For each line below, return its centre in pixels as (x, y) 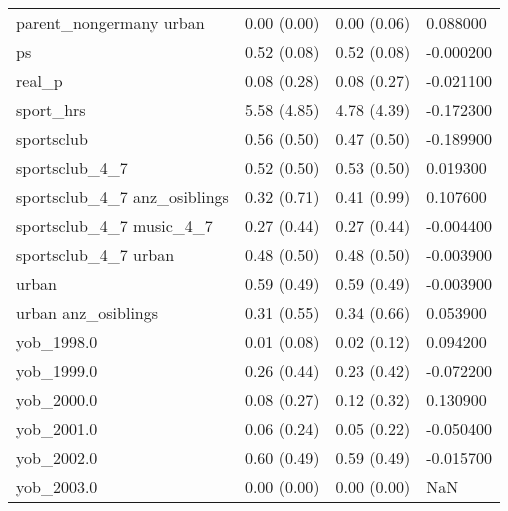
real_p (39, 80)
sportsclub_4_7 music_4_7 (114, 225)
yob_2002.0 (57, 457)
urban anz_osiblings (87, 312)
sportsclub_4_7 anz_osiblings (122, 196)
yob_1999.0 (57, 370)
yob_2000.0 (57, 399)
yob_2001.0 (57, 428)
